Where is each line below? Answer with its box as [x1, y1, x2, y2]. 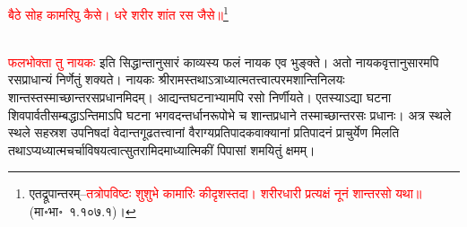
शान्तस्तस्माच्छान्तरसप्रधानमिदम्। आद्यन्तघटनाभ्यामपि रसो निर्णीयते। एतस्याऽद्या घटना [8, 88, 392, 107]
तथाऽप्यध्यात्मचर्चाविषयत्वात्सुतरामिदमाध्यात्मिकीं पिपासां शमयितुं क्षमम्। [8, 140, 316, 159]
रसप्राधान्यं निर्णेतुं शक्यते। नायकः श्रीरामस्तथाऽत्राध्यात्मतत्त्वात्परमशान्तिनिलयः [8, 70, 345, 89]
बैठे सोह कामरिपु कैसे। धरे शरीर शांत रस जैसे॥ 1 [8, 3, 229, 23]
